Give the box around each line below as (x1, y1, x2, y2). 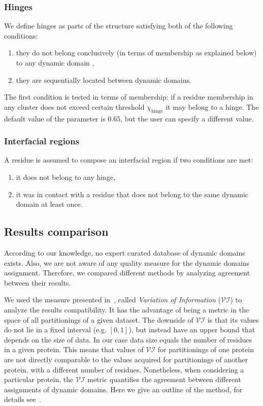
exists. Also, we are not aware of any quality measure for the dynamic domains (4, 257, 250, 268)
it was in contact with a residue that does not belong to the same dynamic (16, 189, 249, 199)
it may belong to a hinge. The (166, 101, 259, 112)
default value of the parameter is (4, 113, 106, 123)
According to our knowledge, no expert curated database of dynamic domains (4, 247, 245, 258)
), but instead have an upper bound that (128, 324, 255, 335)
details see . (4, 394, 42, 404)
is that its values (207, 314, 259, 325)
